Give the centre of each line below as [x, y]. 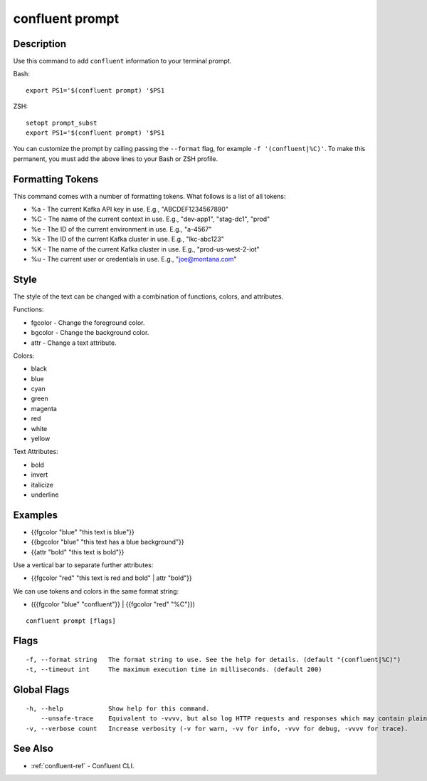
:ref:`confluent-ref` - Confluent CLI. [83, 765]
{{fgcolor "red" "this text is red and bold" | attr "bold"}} [111, 578]
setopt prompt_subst [62, 123]
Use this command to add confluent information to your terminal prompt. [122, 61]
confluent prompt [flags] [71, 621]
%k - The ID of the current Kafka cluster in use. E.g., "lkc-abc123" [127, 239]
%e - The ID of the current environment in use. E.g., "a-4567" [121, 229]
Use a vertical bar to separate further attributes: [83, 565]
